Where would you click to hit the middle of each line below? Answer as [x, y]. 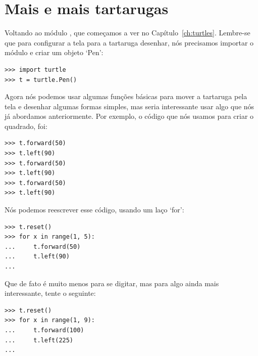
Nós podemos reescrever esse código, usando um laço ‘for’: [94, 210]
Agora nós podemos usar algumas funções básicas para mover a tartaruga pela [126, 96]
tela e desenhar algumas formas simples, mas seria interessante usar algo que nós [130, 106]
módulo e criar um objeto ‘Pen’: [54, 52]
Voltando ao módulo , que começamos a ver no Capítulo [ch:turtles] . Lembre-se [127, 33]
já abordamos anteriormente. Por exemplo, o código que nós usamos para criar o [129, 116]
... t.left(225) [39, 340]
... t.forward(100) [44, 330]
